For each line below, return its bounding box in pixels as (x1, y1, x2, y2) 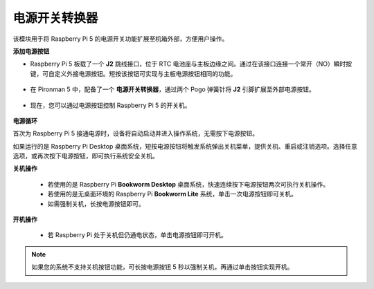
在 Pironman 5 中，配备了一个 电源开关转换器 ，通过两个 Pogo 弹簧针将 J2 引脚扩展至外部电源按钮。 (30, 85, 315, 93)
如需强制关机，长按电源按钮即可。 (47, 199, 145, 207)
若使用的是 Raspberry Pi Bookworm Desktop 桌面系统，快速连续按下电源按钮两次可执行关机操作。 (47, 180, 329, 188)
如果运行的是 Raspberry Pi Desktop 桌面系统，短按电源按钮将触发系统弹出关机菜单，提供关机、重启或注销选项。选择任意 (12, 142, 358, 150)
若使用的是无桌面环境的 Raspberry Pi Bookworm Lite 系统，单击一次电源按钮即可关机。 (47, 190, 298, 198)
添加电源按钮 (12, 47, 50, 55)
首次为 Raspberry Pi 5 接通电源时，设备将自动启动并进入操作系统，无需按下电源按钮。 (12, 129, 259, 138)
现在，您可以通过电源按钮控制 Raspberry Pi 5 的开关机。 (30, 101, 191, 109)
